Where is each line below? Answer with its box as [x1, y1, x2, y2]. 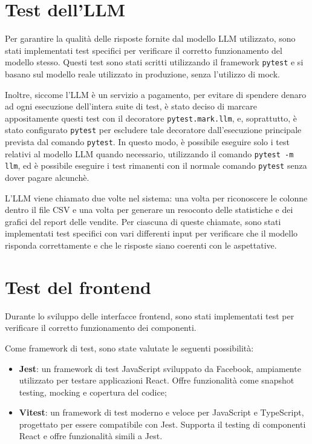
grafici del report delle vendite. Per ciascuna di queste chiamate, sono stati [5, 215, 281, 227]
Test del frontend [5, 274, 151, 299]
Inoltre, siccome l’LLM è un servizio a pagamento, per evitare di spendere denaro [5, 88, 307, 100]
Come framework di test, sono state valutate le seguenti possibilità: [5, 341, 254, 354]
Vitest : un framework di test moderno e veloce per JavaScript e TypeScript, [19, 406, 304, 419]
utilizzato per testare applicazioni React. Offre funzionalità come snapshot [19, 374, 294, 387]
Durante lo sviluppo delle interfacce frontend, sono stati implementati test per [5, 309, 294, 322]
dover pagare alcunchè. [5, 171, 89, 184]
